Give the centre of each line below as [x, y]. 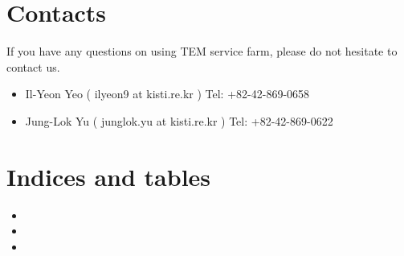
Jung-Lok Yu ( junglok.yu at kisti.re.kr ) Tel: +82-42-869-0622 [179, 120]
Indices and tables [109, 176]
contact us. [33, 66]
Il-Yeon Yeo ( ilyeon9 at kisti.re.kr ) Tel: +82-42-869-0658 [167, 94]
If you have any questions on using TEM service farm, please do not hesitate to [202, 51]
